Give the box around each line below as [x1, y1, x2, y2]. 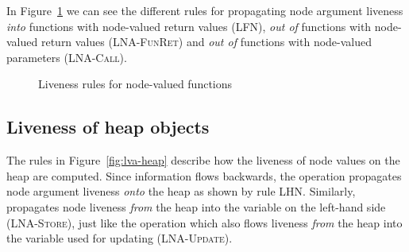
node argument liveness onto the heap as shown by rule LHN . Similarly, [6, 183, 356, 200]
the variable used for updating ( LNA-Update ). [6, 230, 233, 246]
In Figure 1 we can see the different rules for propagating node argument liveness [6, 2, 403, 18]
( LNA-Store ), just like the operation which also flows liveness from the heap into [6, 214, 403, 231]
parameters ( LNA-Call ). [6, 48, 127, 65]
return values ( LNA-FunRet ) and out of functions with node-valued [41, 33, 372, 50]
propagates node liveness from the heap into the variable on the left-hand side [6, 198, 386, 215]
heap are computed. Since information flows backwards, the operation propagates [6, 167, 402, 184]
